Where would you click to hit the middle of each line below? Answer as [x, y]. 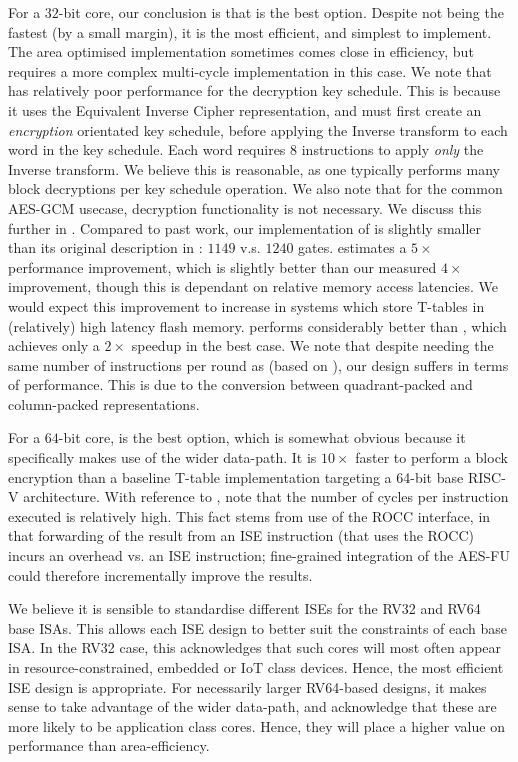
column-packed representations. [104, 403]
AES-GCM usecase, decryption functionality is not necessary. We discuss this [245, 207]
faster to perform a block [431, 457]
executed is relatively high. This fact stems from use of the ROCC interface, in [249, 515]
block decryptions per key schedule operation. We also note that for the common [255, 188]
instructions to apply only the [392, 149]
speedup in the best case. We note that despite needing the [312, 345]
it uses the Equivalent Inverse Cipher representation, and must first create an [245, 109]
